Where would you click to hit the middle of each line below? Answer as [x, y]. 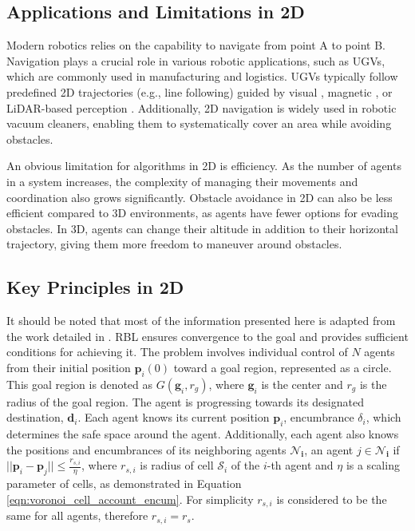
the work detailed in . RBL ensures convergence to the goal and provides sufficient [207, 336]
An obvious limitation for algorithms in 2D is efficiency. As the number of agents [204, 166]
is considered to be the [332, 499]
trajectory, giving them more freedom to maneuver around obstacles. [174, 244]
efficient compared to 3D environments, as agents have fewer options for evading [202, 213]
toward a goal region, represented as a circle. [283, 367]
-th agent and [300, 465]
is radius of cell [177, 465]
